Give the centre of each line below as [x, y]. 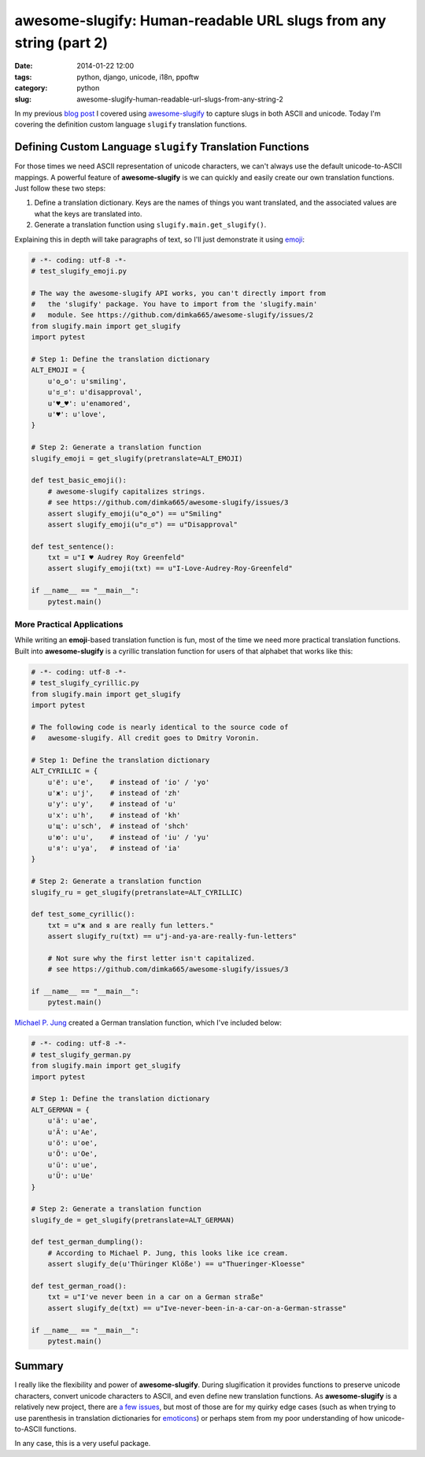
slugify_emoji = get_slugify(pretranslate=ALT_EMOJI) [137, 458]
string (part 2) [61, 43]
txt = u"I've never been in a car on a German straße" [155, 1297]
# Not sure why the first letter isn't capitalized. [152, 958]
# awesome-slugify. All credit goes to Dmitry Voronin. [145, 738]
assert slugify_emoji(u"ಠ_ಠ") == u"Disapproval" [142, 524]
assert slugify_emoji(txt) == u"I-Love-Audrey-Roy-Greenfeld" [170, 568]
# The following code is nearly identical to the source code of [160, 727]
